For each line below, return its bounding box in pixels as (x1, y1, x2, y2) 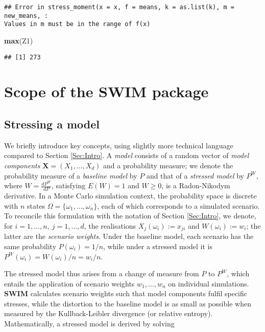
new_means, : (4, 12, 48, 19)
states (27, 200, 45, 211)
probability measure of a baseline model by (4, 170, 137, 181)
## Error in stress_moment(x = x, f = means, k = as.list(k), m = (4, 4, 235, 11)
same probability (4, 240, 57, 251)
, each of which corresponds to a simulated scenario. (97, 200, 260, 211)
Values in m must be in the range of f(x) (4, 20, 151, 28)
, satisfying (51, 180, 86, 191)
